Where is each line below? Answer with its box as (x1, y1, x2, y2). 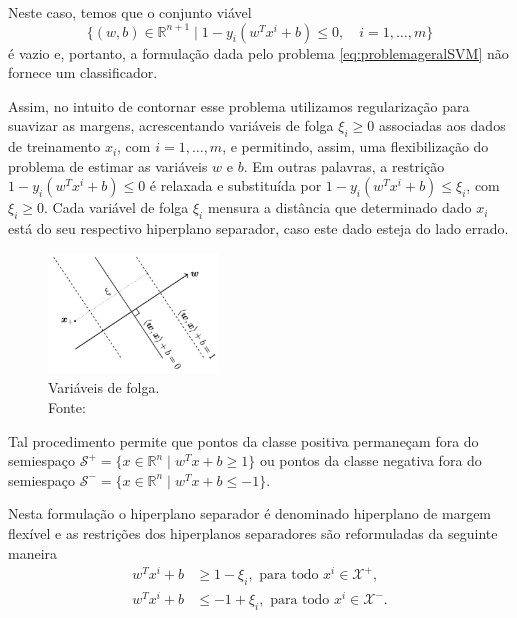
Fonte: (48, 397, 86, 418)
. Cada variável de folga (43, 197, 189, 218)
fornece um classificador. (8, 62, 158, 83)
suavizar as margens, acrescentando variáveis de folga (8, 115, 334, 136)
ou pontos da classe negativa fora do (259, 450, 482, 471)
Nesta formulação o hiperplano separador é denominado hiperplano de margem (8, 503, 492, 524)
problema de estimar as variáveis (8, 155, 208, 176)
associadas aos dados (378, 115, 506, 136)
